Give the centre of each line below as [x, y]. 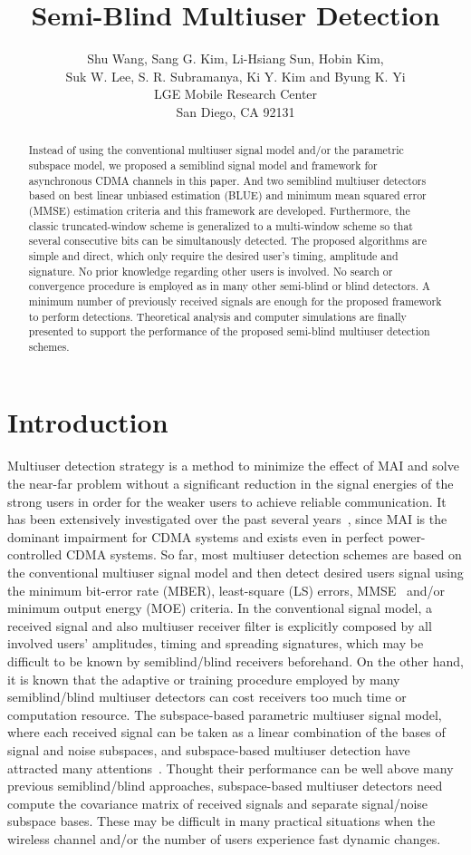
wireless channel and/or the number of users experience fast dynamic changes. [224, 838]
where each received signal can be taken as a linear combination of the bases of [226, 732]
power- [407, 536]
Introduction [88, 422]
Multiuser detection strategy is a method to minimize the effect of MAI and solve [233, 466]
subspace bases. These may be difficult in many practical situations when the [221, 821]
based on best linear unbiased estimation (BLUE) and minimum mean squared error [227, 195]
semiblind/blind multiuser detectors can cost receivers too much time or [207, 697]
